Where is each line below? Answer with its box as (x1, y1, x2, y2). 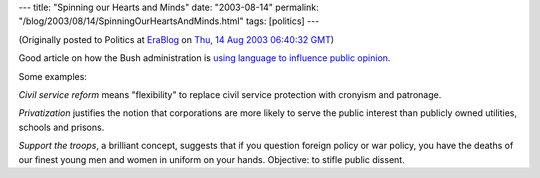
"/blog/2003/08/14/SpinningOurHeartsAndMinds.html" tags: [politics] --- (18, 15, 320, 27)
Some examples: (18, 70, 87, 82)
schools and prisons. (18, 121, 105, 133)
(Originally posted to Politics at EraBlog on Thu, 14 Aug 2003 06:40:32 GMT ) (18, 33, 335, 45)
